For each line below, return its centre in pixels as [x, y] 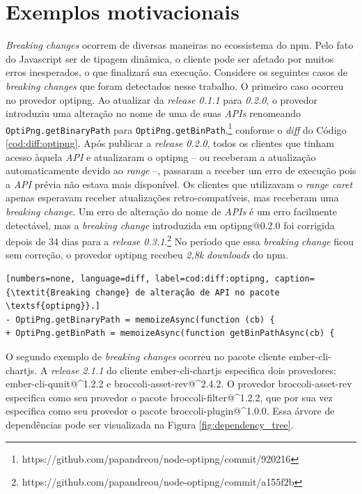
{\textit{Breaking [48, 292]
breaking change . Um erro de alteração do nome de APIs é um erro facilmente [172, 211]
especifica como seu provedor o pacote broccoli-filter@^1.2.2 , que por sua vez [169, 397]
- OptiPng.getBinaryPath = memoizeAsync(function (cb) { [140, 319]
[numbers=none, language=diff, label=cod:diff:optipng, [138, 279]
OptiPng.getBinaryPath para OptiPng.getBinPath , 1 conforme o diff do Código [176, 128]
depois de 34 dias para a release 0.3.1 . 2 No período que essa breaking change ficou [180, 240]
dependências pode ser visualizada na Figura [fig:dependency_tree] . [150, 424]
